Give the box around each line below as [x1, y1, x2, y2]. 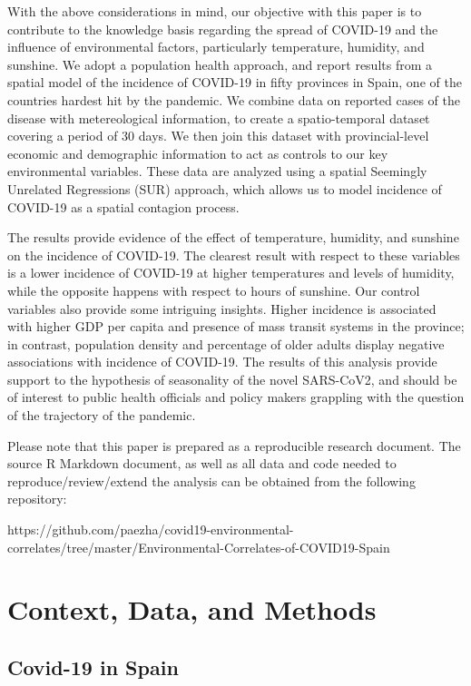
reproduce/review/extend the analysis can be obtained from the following [7, 471, 416, 490]
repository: [7, 489, 67, 508]
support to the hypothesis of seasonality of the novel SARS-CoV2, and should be [7, 369, 457, 388]
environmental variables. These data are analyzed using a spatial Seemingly [7, 162, 427, 181]
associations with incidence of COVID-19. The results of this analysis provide [7, 352, 437, 371]
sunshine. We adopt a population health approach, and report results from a [7, 54, 433, 73]
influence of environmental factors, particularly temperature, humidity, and [7, 37, 425, 56]
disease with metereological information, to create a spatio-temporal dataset [7, 108, 430, 127]
